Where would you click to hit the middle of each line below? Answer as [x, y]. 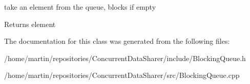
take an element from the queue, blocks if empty [80, 7]
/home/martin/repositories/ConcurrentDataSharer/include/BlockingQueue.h [125, 58]
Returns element [30, 24]
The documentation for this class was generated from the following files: [117, 41]
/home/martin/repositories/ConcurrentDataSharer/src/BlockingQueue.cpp [122, 75]
